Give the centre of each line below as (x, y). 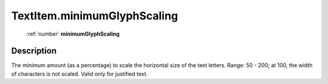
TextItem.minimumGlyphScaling (95, 16)
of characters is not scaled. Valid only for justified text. (80, 74)
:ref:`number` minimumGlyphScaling (73, 34)
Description (34, 51)
